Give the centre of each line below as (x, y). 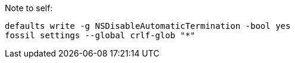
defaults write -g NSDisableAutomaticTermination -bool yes (148, 26)
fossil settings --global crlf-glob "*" (100, 35)
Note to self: (29, 8)
